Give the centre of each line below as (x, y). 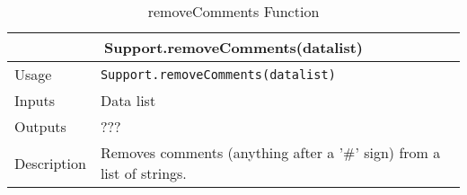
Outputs (40, 126)
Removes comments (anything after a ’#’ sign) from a (270, 152)
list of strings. (143, 173)
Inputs (35, 100)
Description (50, 163)
